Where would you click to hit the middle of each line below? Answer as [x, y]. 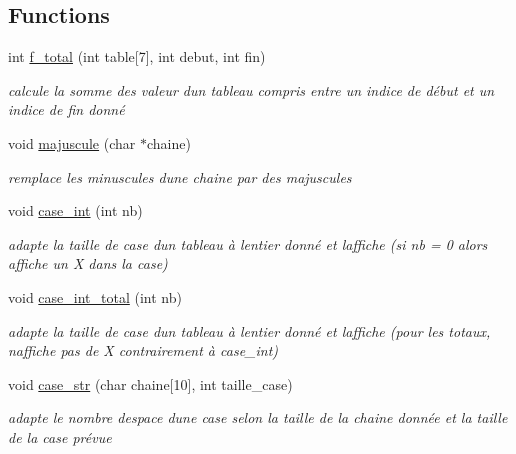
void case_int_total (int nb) [95, 296]
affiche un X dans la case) [88, 263]
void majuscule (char [72, 142]
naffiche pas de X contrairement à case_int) [143, 350]
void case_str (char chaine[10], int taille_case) [150, 383]
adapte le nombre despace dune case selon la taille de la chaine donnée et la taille [258, 417]
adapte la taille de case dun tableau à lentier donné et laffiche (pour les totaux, [249, 330]
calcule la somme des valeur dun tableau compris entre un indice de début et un [251, 89]
